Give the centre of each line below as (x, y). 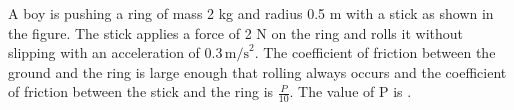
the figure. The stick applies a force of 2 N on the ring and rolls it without (235, 32)
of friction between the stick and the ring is (141, 91)
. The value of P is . (350, 91)
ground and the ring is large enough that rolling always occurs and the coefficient (257, 71)
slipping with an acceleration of (104, 52)
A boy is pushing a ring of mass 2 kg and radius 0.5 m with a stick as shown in (251, 13)
